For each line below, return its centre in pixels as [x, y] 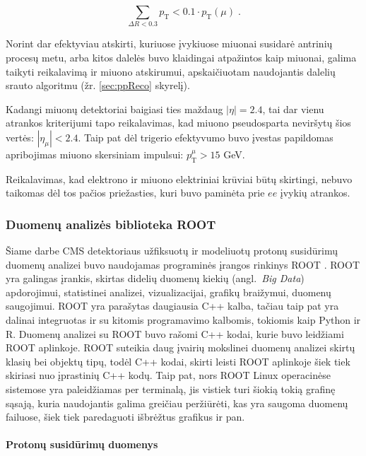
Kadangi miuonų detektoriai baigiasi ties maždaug [114, 109]
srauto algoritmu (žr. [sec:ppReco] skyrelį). [98, 85]
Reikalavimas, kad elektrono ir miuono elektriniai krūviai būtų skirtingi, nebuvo [179, 179]
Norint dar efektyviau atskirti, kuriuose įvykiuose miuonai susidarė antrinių [169, 43]
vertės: [20, 137]
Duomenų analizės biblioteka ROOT [111, 224]
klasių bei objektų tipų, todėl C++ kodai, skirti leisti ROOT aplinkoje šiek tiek [178, 361]
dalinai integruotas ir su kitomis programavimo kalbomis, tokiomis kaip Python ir [183, 320]
